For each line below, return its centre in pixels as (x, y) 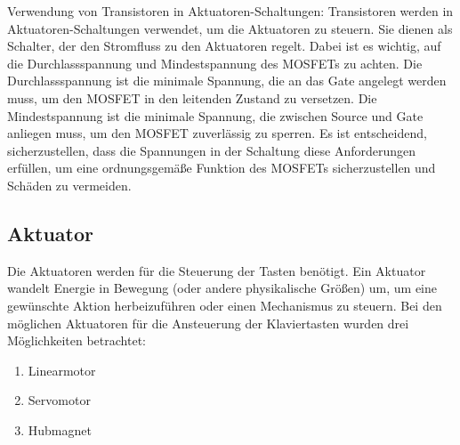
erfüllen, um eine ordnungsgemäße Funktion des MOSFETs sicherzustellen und (222, 168)
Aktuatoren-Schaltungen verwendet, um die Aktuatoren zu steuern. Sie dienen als (230, 28)
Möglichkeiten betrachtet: (77, 340)
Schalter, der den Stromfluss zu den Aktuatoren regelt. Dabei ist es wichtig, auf (224, 46)
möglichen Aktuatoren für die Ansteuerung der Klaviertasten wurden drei (208, 323)
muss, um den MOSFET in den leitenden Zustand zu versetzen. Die (192, 97)
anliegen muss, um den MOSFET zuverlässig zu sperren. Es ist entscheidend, (217, 133)
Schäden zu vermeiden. (69, 185)
